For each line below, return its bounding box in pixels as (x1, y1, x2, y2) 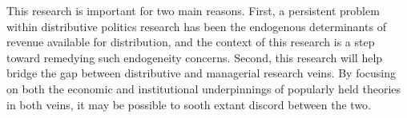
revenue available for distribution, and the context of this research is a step (6, 33, 375, 50)
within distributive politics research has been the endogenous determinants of (6, 18, 386, 34)
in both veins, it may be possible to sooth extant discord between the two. (6, 96, 372, 112)
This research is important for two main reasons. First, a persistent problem (6, 2, 380, 18)
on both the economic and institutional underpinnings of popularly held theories (6, 80, 401, 96)
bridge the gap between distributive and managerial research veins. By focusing (6, 65, 397, 81)
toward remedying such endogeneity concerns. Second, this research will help (6, 49, 383, 65)
